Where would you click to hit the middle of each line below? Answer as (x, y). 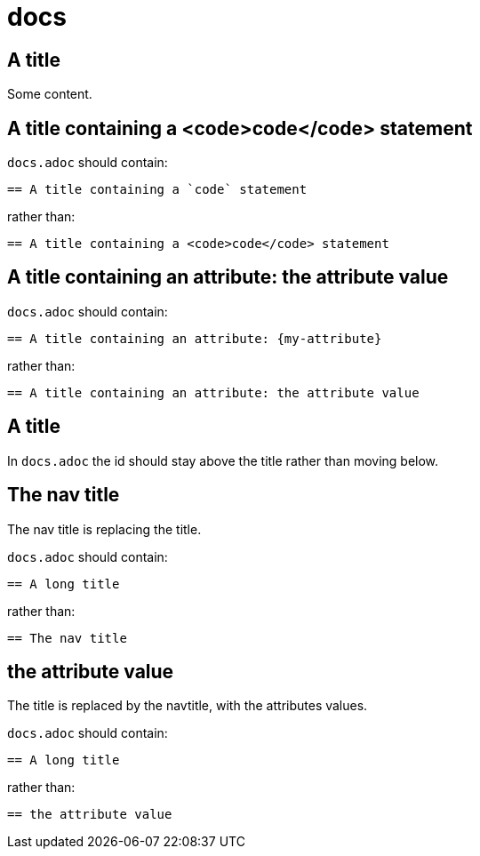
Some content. (50, 94)
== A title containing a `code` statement (157, 190)
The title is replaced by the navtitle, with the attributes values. (188, 706)
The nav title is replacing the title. (104, 529)
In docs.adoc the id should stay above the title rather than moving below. (223, 460)
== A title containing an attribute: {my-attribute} (195, 338)
